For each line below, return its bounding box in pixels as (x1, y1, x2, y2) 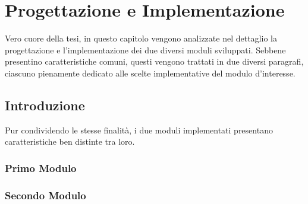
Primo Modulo (5, 160, 77, 175)
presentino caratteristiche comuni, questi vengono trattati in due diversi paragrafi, (5, 55, 304, 68)
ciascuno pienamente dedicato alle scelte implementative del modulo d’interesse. (5, 66, 296, 79)
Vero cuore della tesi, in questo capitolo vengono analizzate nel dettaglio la (5, 32, 277, 44)
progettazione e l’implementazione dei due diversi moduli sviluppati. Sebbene (5, 43, 286, 56)
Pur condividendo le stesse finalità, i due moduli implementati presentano (5, 123, 273, 136)
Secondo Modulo (5, 187, 86, 202)
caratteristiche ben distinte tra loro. (5, 135, 135, 148)
